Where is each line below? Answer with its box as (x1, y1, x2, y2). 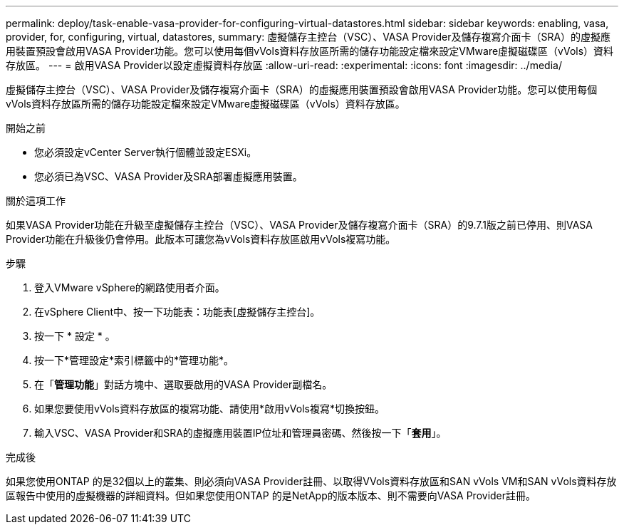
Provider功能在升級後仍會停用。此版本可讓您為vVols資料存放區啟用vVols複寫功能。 (6, 233, 396, 245)
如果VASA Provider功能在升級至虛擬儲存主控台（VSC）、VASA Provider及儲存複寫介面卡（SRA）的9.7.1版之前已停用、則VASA (6, 219, 593, 231)
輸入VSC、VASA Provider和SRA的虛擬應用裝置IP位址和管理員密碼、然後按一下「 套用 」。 (34, 427, 447, 439)
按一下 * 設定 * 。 (34, 330, 115, 342)
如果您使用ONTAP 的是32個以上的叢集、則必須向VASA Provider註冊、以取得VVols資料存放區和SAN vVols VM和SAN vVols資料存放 (6, 475, 617, 487)
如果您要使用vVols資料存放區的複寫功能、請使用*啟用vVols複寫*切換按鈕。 (34, 402, 385, 415)
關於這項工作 (6, 194, 66, 207)
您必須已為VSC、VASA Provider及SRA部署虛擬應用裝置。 (34, 170, 303, 182)
